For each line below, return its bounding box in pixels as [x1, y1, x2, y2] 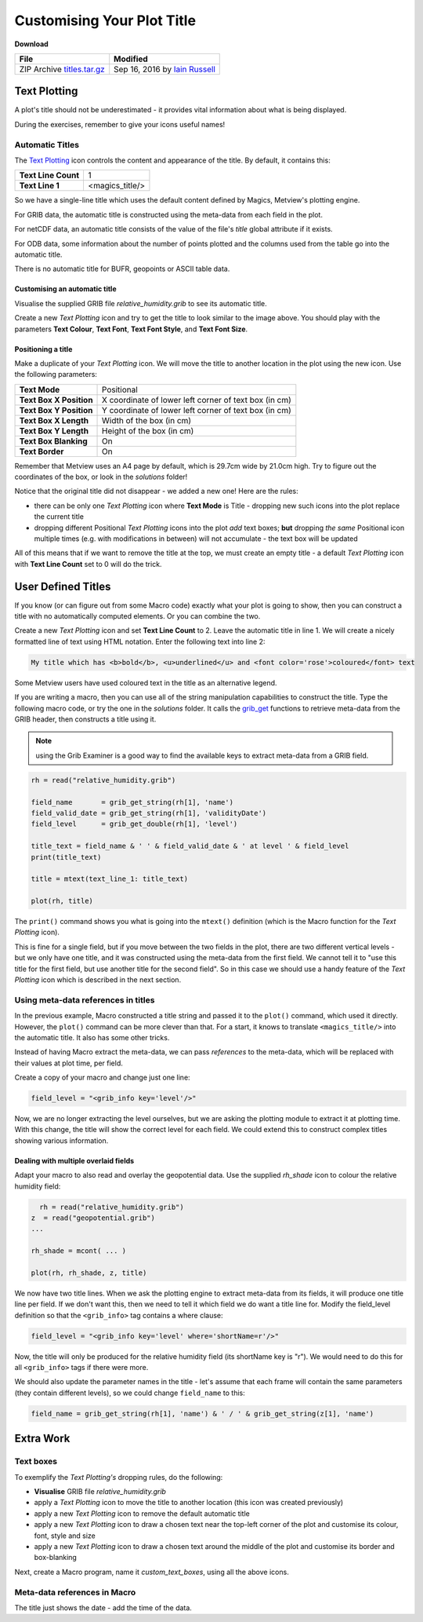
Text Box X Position [19, 394, 93, 405]
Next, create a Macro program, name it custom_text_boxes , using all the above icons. [14, 1567, 289, 1576]
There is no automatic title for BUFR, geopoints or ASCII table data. [14, 264, 230, 274]
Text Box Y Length [19, 425, 89, 436]
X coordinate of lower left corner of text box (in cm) [102, 394, 291, 405]
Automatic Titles [14, 139, 80, 150]
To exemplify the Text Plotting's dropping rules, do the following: [14, 1472, 223, 1481]
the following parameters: [14, 370, 98, 379]
